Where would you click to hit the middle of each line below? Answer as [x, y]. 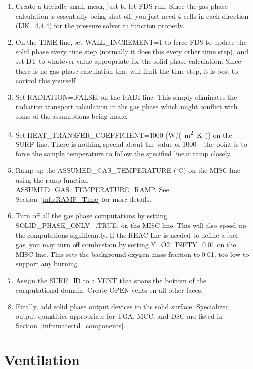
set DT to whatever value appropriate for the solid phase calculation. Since [128, 61]
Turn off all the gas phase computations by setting [91, 215]
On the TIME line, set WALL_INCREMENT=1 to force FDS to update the [131, 42]
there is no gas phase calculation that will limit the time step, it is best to [127, 71]
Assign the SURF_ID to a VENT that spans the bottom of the [111, 280]
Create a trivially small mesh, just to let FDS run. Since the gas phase [121, 6]
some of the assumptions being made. [72, 116]
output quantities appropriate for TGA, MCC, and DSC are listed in [119, 316]
